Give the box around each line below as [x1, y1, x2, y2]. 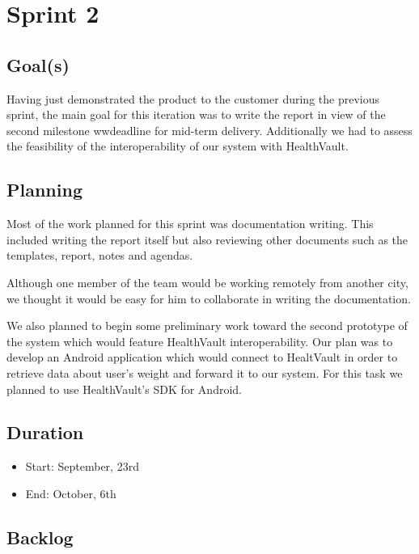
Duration [6, 420, 84, 445]
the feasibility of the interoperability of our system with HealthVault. [6, 137, 349, 154]
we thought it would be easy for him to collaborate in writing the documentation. [6, 290, 411, 307]
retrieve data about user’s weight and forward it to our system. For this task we [6, 364, 403, 381]
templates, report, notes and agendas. [6, 247, 193, 264]
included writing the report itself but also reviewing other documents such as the [6, 230, 408, 247]
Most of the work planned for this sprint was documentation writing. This [6, 215, 374, 232]
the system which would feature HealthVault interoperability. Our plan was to [6, 332, 393, 349]
